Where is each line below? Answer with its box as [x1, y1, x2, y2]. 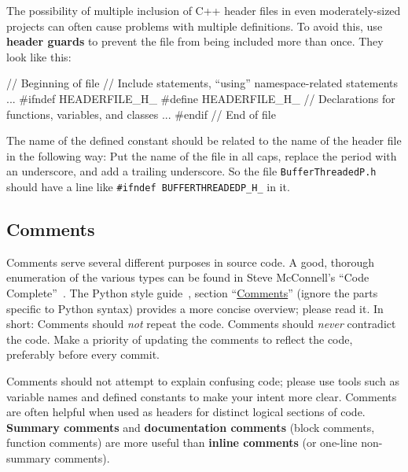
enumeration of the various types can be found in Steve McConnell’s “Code [6, 269, 369, 286]
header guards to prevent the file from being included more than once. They [6, 33, 384, 50]
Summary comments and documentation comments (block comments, [6, 419, 375, 435]
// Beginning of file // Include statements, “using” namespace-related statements [6, 75, 399, 91]
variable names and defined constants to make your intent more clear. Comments [6, 388, 397, 404]
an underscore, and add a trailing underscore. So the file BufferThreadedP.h [6, 163, 377, 179]
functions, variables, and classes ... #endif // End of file [6, 105, 276, 122]
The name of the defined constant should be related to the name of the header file [6, 132, 402, 149]
